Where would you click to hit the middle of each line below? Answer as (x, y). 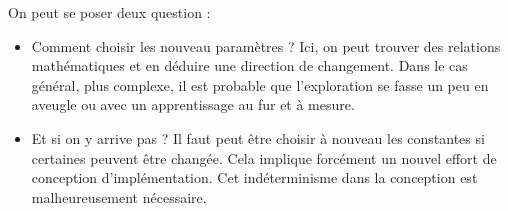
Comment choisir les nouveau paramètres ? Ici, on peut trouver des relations (266, 45)
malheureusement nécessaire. (119, 196)
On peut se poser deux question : (109, 12)
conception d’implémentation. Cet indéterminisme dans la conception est (254, 177)
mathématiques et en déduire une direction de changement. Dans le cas (249, 65)
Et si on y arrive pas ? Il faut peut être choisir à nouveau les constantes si (258, 137)
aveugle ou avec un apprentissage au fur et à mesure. (193, 104)
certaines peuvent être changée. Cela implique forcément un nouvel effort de (264, 157)
